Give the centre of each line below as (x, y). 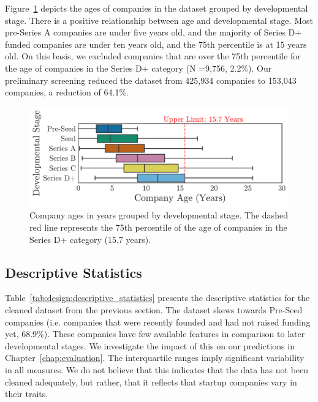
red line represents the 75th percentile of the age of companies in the (158, 227)
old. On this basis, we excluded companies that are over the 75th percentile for (153, 56)
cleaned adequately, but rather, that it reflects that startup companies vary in (151, 382)
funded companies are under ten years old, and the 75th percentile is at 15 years (156, 44)
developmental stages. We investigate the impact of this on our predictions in (150, 345)
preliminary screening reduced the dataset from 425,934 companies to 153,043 (151, 80)
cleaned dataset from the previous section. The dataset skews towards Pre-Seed (154, 310)
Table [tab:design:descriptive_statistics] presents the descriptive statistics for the (157, 298)
